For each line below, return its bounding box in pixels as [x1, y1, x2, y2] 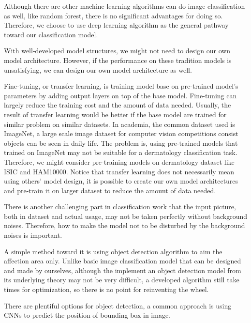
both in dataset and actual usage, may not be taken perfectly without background [4, 211, 248, 221]
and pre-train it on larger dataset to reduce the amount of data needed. [4, 185, 216, 195]
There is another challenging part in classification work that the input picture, [4, 201, 236, 212]
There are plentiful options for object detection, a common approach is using [4, 300, 232, 310]
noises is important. [4, 230, 62, 240]
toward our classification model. [4, 29, 98, 39]
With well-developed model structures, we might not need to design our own [4, 46, 231, 56]
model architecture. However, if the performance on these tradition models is [4, 55, 232, 65]
